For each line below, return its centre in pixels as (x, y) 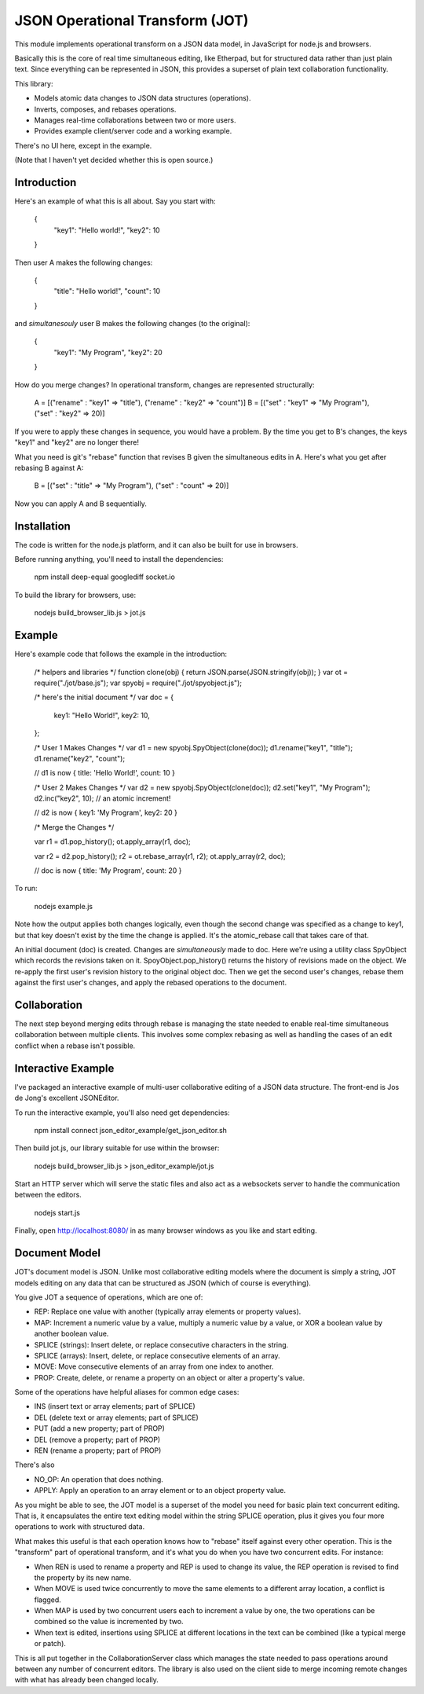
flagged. (48, 1600)
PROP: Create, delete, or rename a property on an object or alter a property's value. (170, 1377)
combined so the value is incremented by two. (109, 1622)
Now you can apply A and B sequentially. (80, 504)
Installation (42, 526)
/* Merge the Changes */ (74, 827)
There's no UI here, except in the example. (83, 145)
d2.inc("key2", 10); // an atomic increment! (102, 798)
